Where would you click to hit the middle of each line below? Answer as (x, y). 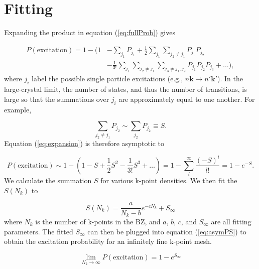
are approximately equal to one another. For (187, 99)
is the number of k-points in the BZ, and (98, 221)
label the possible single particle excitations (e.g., (107, 79)
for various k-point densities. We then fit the (169, 180)
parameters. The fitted (39, 231)
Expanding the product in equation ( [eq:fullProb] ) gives (90, 32)
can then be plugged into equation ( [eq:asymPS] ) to (167, 231)
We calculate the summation (48, 180)
